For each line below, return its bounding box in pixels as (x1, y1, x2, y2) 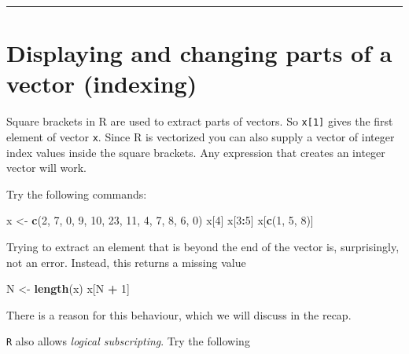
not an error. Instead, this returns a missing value (6, 254, 246, 270)
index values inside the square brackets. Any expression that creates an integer (6, 144, 385, 160)
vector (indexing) (6, 68, 197, 100)
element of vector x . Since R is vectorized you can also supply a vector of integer (6, 128, 395, 144)
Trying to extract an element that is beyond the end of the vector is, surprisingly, (6, 239, 400, 254)
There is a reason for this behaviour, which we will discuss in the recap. (6, 306, 352, 323)
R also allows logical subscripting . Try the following (6, 333, 250, 349)
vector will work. (6, 159, 87, 176)
